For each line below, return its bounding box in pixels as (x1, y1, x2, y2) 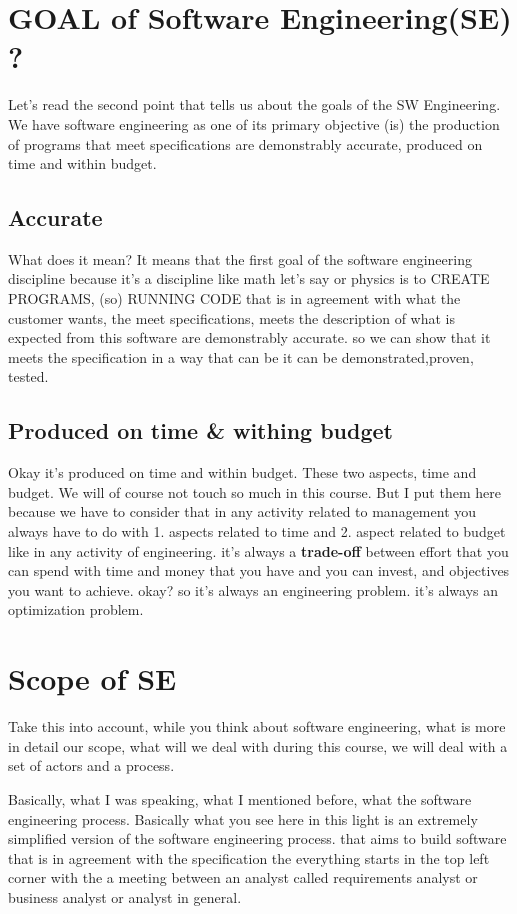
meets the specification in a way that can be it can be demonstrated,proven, (8, 346, 474, 367)
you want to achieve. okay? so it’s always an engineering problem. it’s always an (8, 579, 499, 600)
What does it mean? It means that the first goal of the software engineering (8, 248, 472, 269)
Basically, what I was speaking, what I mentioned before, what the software (8, 788, 472, 809)
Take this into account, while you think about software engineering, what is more (8, 716, 506, 737)
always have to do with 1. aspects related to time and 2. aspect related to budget (8, 521, 506, 542)
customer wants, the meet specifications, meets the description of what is (8, 307, 455, 328)
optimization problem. (8, 599, 144, 620)
